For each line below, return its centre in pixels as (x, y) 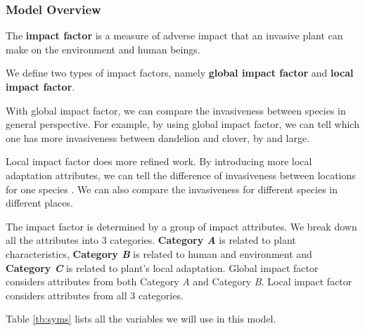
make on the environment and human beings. (103, 49)
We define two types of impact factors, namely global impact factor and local (180, 73)
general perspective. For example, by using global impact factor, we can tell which (182, 124)
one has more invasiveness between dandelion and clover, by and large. (158, 137)
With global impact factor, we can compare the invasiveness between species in (176, 110)
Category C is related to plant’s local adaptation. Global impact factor (162, 267)
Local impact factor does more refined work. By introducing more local (159, 161)
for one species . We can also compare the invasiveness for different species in (172, 189)
